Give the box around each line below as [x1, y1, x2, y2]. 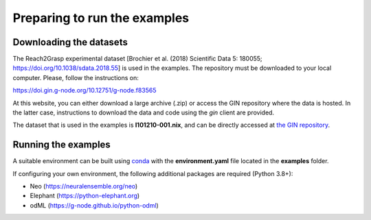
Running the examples [12, 139, 111, 151]
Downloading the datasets [12, 36, 128, 48]
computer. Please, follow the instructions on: [12, 73, 139, 82]
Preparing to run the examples [12, 10, 190, 25]
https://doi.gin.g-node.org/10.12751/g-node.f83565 [12, 86, 157, 95]
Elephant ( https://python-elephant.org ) [30, 192, 140, 200]
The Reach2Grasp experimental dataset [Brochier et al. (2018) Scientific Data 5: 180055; [12, 55, 262, 63]
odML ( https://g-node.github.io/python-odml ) [30, 201, 159, 209]
